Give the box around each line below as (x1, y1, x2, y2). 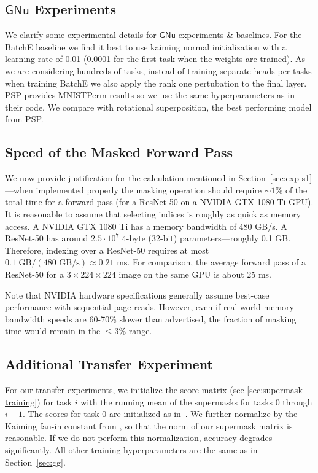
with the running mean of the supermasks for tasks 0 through (80, 395, 312, 408)
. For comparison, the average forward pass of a (127, 256, 306, 268)
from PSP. (5, 112, 44, 125)
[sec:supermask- (247, 383, 306, 396)
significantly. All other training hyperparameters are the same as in (5, 444, 258, 456)
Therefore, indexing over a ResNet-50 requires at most (5, 243, 209, 256)
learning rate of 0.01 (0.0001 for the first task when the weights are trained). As (5, 52, 305, 65)
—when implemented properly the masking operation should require (5, 183, 262, 196)
